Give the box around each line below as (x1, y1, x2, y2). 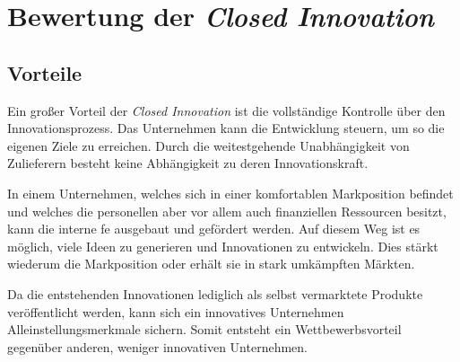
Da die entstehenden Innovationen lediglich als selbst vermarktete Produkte (7, 284, 423, 303)
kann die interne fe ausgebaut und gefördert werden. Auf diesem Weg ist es (7, 219, 421, 238)
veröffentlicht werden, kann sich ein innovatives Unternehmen (7, 302, 344, 321)
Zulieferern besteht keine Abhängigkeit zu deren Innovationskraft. (7, 154, 369, 172)
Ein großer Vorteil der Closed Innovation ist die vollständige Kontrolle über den (7, 101, 446, 119)
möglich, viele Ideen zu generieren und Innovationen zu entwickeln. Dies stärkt (7, 236, 438, 255)
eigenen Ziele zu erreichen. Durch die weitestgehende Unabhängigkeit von (7, 136, 410, 155)
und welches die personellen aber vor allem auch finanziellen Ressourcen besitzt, (7, 201, 447, 220)
